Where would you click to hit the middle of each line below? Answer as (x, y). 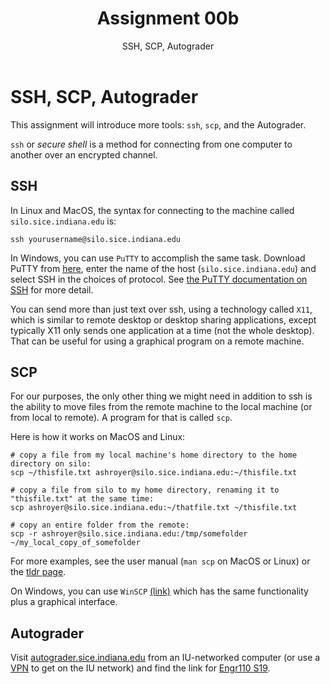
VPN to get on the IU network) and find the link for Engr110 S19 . (140, 668)
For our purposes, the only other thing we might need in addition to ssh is (161, 396)
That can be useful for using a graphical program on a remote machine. (157, 341)
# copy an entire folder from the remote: (100, 525)
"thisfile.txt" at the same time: (82, 499)
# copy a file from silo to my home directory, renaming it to (145, 490)
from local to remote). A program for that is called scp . (121, 418)
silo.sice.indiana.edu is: (63, 221)
